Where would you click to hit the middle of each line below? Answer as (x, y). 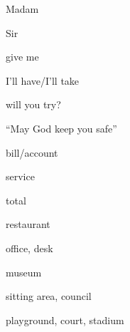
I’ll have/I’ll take (43, 80)
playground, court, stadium (65, 320)
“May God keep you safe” (61, 128)
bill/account (32, 152)
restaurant (28, 224)
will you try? (33, 104)
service (20, 176)
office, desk (29, 248)
